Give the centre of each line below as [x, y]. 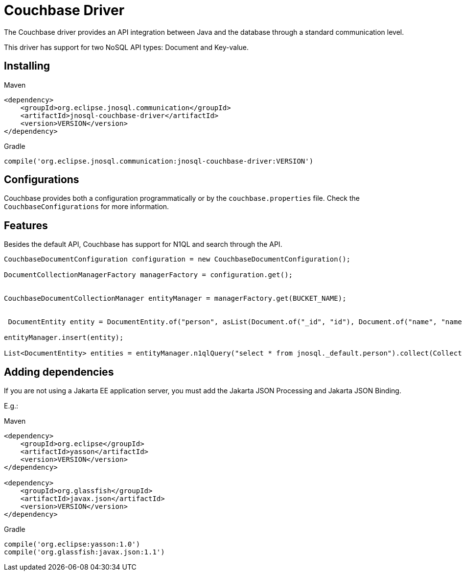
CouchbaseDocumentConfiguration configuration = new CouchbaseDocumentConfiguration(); [177, 259]
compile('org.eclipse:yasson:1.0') [72, 544]
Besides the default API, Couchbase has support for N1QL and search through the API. [143, 244]
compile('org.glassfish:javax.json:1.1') [84, 552]
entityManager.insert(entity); [64, 338]
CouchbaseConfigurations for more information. [87, 207]
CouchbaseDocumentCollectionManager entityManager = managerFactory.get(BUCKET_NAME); [175, 299]
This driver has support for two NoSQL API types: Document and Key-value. [126, 47]
